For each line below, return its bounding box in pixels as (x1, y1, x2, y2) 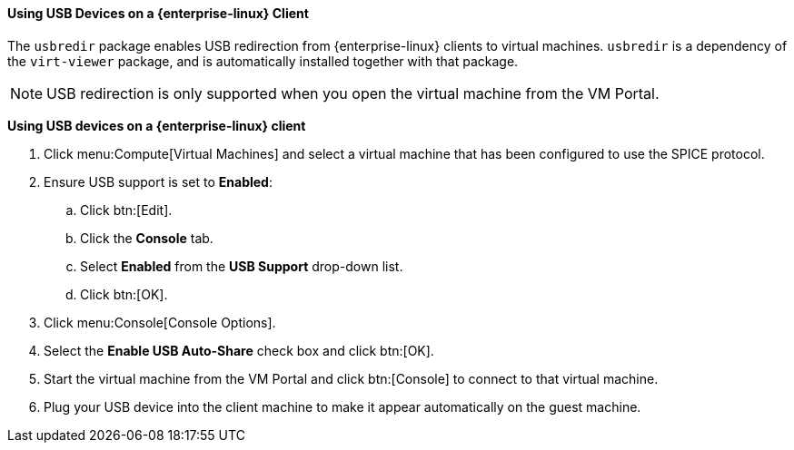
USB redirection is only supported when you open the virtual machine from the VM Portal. (46, 83, 660, 103)
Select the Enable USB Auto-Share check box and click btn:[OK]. (44, 342, 434, 358)
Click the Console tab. (80, 230, 213, 246)
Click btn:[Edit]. (80, 201, 173, 218)
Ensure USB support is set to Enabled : (44, 173, 273, 190)
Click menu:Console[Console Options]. (44, 314, 276, 330)
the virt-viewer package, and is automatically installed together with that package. (7, 53, 519, 69)
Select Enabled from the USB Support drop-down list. (80, 258, 403, 274)
